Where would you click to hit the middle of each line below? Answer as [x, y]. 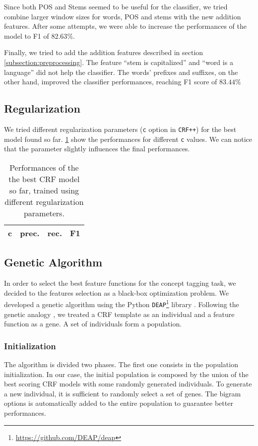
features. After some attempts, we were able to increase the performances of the [125, 26]
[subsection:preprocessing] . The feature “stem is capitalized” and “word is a [119, 62]
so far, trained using [44, 190]
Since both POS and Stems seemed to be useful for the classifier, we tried [116, 6]
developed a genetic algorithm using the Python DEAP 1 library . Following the [122, 303]
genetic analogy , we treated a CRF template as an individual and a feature [119, 314]
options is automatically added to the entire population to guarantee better [119, 403]
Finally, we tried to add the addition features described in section [104, 52]
